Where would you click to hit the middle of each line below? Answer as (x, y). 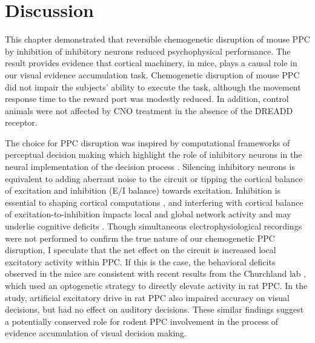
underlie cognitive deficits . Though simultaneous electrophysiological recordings (154, 226)
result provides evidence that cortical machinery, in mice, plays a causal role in (151, 63)
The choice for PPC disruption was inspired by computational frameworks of (148, 142)
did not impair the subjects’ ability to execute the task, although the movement (153, 87)
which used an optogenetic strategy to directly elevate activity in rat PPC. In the (156, 285)
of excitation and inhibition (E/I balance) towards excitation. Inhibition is (143, 190)
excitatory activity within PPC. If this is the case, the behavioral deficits (140, 261)
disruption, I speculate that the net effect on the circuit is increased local (141, 250)
